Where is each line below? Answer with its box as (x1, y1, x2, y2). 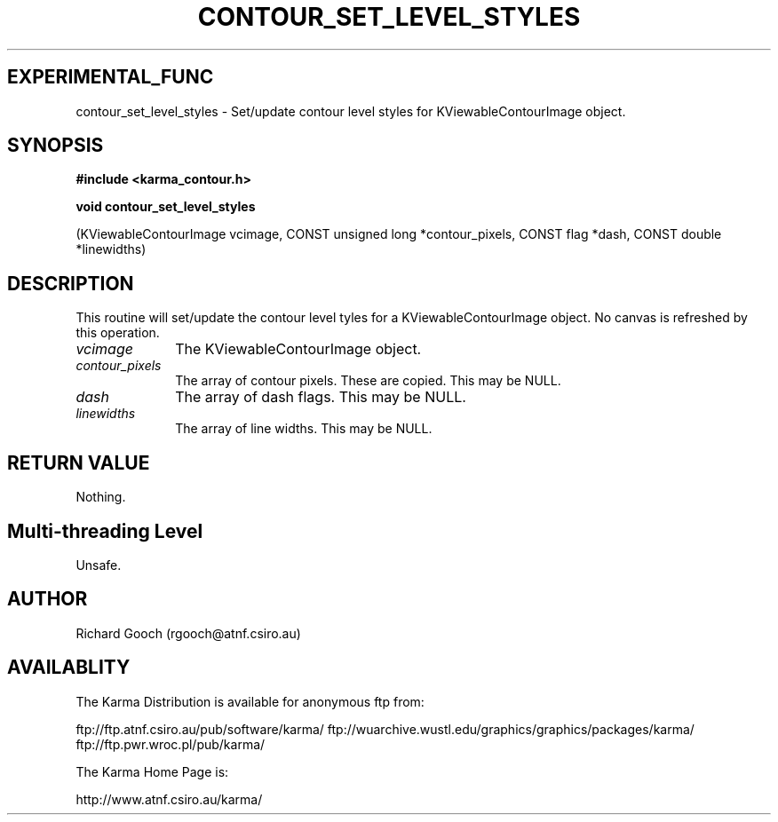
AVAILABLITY (7, 656, 131, 679)
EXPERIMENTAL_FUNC (7, 66, 214, 89)
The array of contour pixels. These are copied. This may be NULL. (175, 373, 561, 389)
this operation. (75, 325, 160, 341)
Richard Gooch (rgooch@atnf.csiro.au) (75, 625, 301, 641)
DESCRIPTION (7, 272, 134, 295)
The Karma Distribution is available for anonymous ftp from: (75, 693, 425, 709)
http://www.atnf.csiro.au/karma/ (75, 791, 263, 807)
